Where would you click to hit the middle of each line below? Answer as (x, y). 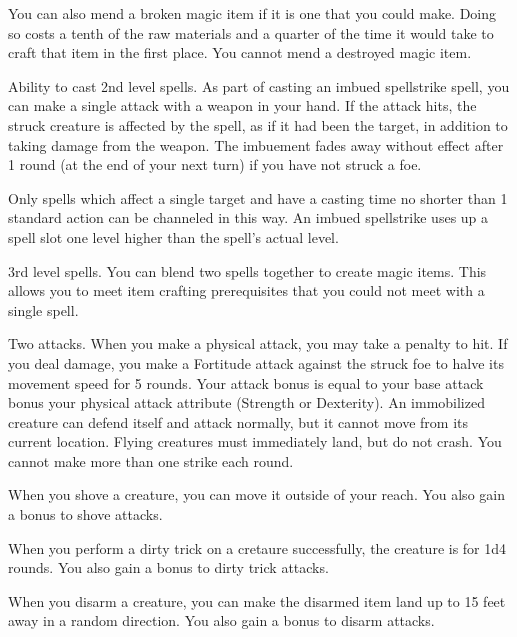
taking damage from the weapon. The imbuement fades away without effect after (256, 144)
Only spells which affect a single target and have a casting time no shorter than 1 (258, 197)
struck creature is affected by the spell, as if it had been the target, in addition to (258, 124)
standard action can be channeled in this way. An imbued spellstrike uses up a (248, 217)
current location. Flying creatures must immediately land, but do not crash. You (255, 441)
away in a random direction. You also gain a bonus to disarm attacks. (221, 620)
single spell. (43, 309)
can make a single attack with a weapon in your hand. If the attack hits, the (242, 105)
